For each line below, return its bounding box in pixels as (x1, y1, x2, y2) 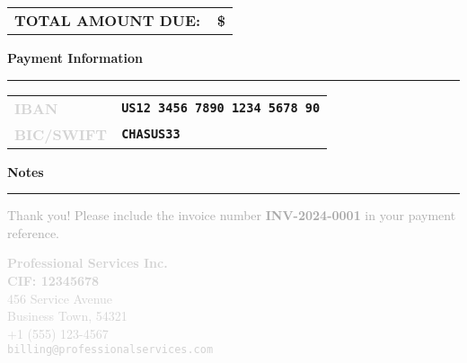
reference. (7, 223, 60, 242)
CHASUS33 (121, 127, 181, 142)
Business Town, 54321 (7, 306, 128, 325)
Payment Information (7, 49, 143, 66)
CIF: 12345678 (7, 270, 100, 289)
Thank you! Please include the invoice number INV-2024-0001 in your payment (7, 206, 456, 225)
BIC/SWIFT (14, 123, 108, 145)
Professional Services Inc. (7, 253, 168, 272)
